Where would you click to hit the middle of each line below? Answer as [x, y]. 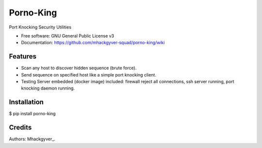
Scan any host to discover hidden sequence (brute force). [79, 68]
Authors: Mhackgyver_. [32, 139]
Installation [26, 102]
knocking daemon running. [48, 88]
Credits [20, 127]
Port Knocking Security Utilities [40, 27]
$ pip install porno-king [32, 114]
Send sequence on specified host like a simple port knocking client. [89, 74]
